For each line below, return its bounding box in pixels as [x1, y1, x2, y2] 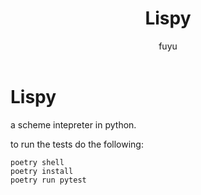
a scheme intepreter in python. [10, 118, 137, 131]
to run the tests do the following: [10, 138, 144, 150]
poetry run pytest [10, 175, 87, 185]
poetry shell [10, 157, 65, 167]
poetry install [10, 166, 74, 176]
